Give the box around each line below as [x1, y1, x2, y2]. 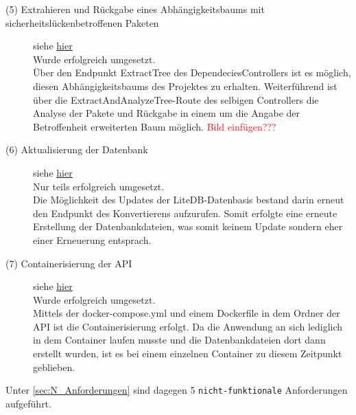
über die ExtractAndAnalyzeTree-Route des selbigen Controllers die [33, 92, 319, 106]
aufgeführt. [5, 396, 51, 410]
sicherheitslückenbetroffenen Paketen [5, 15, 159, 30]
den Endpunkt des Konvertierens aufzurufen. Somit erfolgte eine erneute [33, 205, 337, 220]
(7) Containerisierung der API [5, 256, 132, 270]
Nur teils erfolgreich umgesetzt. [33, 179, 165, 193]
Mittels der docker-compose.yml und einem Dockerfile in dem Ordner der [33, 306, 340, 320]
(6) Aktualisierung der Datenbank [5, 142, 148, 157]
